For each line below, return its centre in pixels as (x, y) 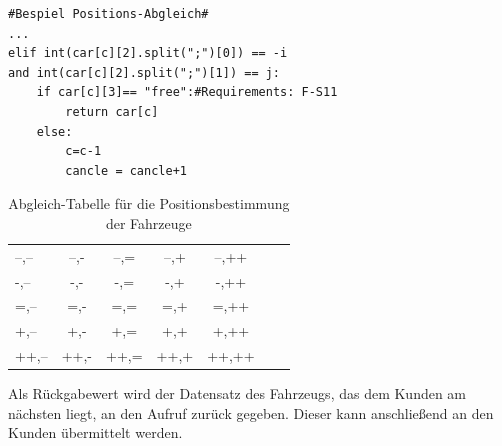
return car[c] (112, 111)
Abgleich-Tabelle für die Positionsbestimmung (149, 203)
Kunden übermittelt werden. (95, 432)
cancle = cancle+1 (126, 170)
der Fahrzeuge (148, 222)
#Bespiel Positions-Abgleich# (108, 14)
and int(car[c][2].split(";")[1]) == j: (144, 72)
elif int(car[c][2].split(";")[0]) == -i (148, 53)
